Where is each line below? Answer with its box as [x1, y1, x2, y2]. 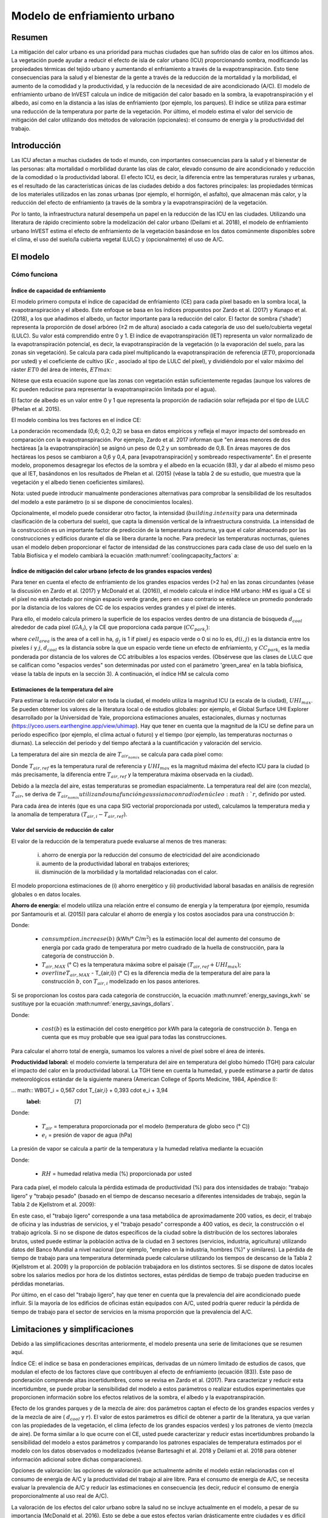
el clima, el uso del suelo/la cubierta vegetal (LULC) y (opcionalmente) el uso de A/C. [11, 236, 224, 243]
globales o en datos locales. [11, 890, 81, 898]
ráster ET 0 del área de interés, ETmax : [11, 366, 112, 373]
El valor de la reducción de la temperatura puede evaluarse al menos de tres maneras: [11, 837, 227, 845]
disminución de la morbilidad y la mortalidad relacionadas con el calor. [41, 868, 218, 876]
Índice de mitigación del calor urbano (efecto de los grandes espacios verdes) [11, 567, 213, 574]
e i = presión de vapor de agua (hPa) [41, 1131, 133, 1140]
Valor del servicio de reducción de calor [11, 826, 114, 834]
